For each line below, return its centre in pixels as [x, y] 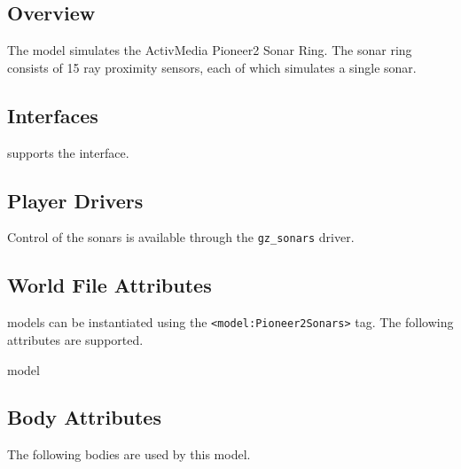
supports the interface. [68, 152]
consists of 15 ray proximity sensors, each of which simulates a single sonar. [212, 67]
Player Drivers [75, 200]
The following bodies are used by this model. [129, 454]
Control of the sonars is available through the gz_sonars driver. [181, 237]
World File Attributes [109, 285]
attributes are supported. [75, 339]
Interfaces [53, 115]
